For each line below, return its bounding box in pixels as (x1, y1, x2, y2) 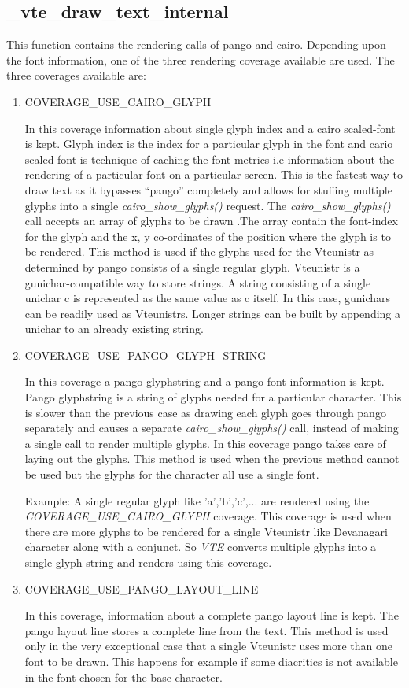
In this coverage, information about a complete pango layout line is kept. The (24, 607, 399, 623)
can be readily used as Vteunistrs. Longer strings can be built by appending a (24, 305, 401, 321)
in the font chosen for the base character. (24, 668, 223, 685)
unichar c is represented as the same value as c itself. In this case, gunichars (24, 290, 391, 306)
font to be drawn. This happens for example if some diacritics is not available (24, 653, 398, 669)
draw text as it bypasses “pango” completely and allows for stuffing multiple (24, 181, 392, 198)
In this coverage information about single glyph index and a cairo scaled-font (24, 120, 396, 136)
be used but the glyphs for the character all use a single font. (24, 466, 319, 483)
